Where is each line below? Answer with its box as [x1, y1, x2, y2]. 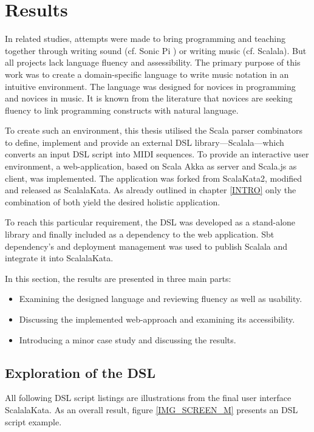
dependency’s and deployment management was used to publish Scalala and [5, 239, 288, 252]
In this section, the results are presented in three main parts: [5, 272, 231, 284]
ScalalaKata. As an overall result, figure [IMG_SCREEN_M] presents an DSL [5, 403, 298, 416]
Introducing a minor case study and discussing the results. [19, 333, 236, 346]
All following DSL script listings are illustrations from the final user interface [5, 391, 292, 404]
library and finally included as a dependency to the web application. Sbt [5, 228, 275, 241]
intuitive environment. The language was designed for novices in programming [5, 80, 296, 92]
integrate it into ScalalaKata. [5, 252, 114, 264]
